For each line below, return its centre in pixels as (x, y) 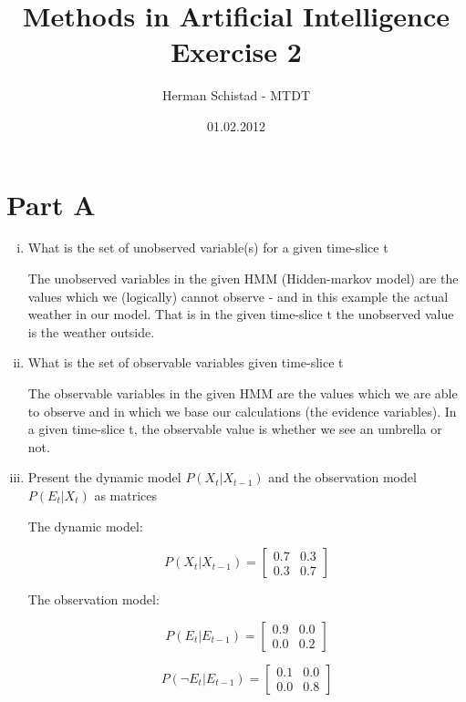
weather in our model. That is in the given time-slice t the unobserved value (241, 314)
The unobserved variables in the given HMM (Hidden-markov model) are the (243, 279)
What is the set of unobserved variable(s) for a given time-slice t (208, 248)
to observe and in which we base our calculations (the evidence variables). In (242, 411)
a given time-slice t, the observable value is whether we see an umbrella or (235, 429)
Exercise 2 (236, 52)
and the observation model (342, 477)
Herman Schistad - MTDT (236, 95)
